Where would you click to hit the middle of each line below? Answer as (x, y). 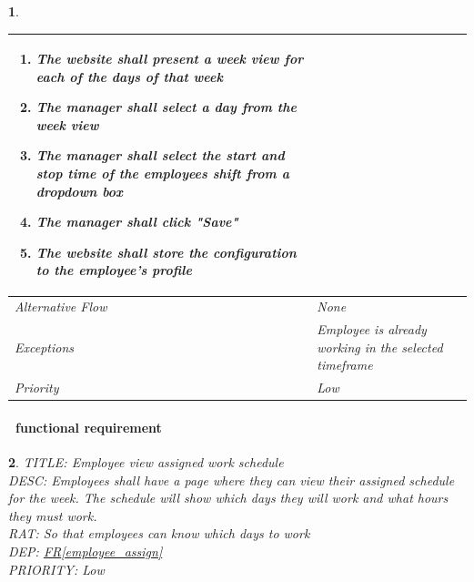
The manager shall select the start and (160, 155)
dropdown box (79, 191)
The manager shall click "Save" (137, 222)
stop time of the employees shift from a (162, 174)
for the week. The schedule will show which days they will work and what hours (228, 498)
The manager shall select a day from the (166, 107)
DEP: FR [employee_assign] (86, 551)
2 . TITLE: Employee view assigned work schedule (146, 462)
